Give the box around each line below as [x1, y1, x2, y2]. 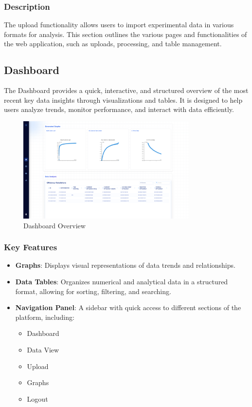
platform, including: [15, 312, 74, 322]
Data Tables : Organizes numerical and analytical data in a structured [15, 277, 228, 287]
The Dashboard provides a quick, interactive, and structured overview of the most [4, 85, 249, 95]
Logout [27, 393, 48, 404]
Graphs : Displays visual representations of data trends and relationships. [15, 260, 235, 270]
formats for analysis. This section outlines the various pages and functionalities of [4, 29, 247, 39]
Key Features [4, 241, 57, 253]
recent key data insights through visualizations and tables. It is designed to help [4, 94, 243, 105]
